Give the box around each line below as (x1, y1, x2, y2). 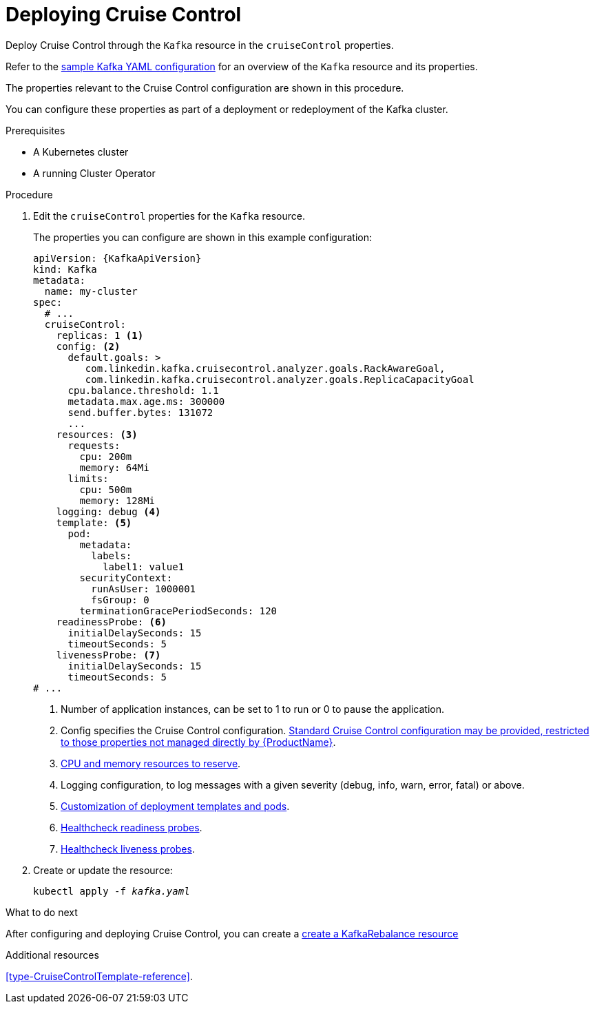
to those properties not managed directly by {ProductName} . (61, 736, 336, 748)
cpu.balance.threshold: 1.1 (67, 384, 219, 396)
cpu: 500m (79, 483, 132, 495)
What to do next (6, 906, 78, 918)
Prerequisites (6, 124, 65, 136)
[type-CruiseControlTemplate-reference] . (6, 970, 194, 982)
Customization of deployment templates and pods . (61, 800, 290, 812)
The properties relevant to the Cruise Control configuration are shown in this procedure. (6, 81, 404, 94)
